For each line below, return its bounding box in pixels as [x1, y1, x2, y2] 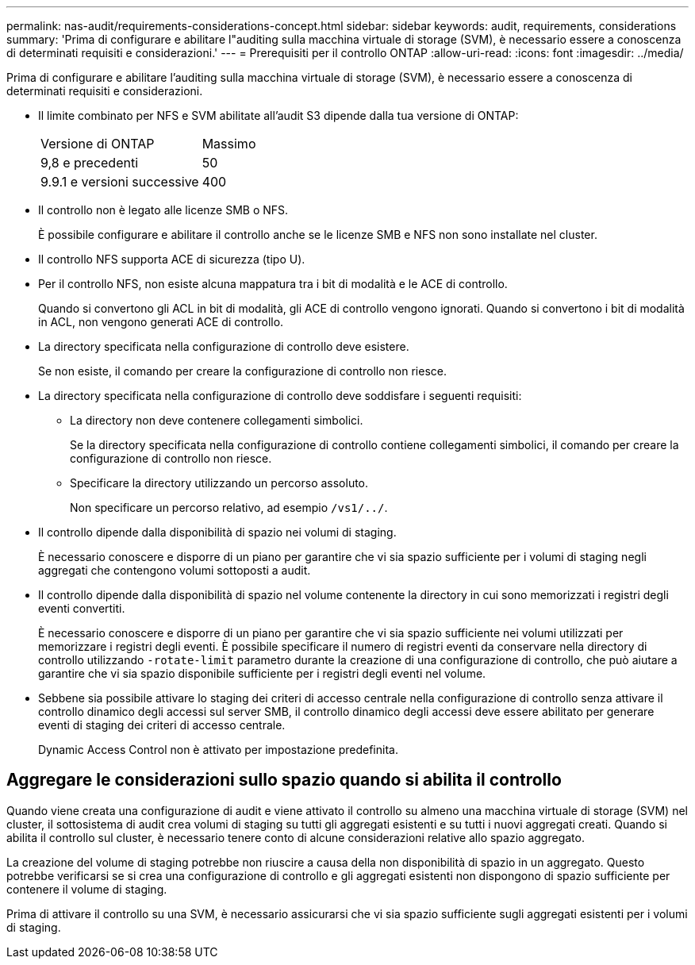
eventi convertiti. [38, 602, 125, 615]
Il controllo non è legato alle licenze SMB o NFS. [38, 203, 289, 217]
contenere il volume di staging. [6, 882, 167, 896]
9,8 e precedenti [40, 155, 139, 171]
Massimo [202, 136, 256, 152]
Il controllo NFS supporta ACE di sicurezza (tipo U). [38, 252, 305, 266]
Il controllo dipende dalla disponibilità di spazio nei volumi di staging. [38, 525, 397, 539]
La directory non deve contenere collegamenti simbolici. [70, 413, 363, 427]
